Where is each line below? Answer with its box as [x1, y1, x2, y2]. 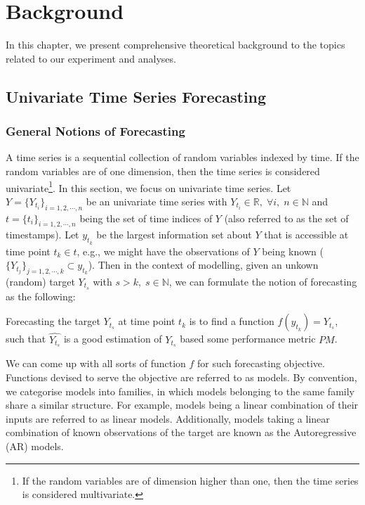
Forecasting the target [6, 314, 100, 328]
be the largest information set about [96, 227, 252, 242]
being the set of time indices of [79, 210, 213, 225]
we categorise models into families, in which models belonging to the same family [6, 383, 354, 398]
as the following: [6, 288, 76, 303]
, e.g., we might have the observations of [77, 243, 250, 258]
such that [6, 331, 46, 346]
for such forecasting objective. [197, 356, 325, 371]
